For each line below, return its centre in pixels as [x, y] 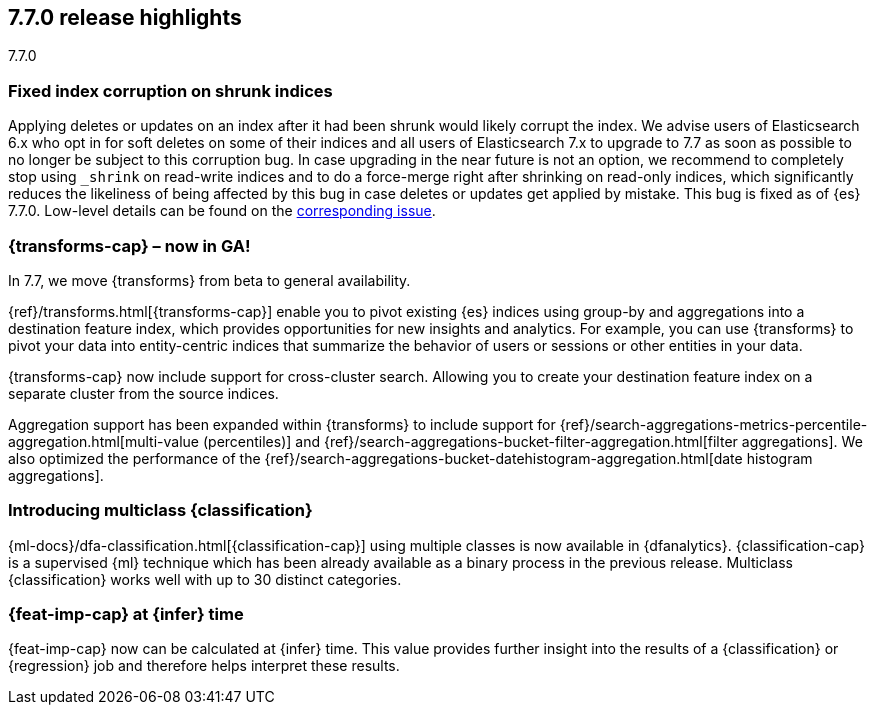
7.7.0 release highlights [125, 17]
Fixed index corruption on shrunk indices [170, 90]
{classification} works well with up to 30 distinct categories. [205, 579]
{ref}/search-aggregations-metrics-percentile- [713, 424]
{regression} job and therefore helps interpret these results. [204, 666]
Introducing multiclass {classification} [160, 510]
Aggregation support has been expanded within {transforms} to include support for [282, 424]
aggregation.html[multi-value [104, 441]
